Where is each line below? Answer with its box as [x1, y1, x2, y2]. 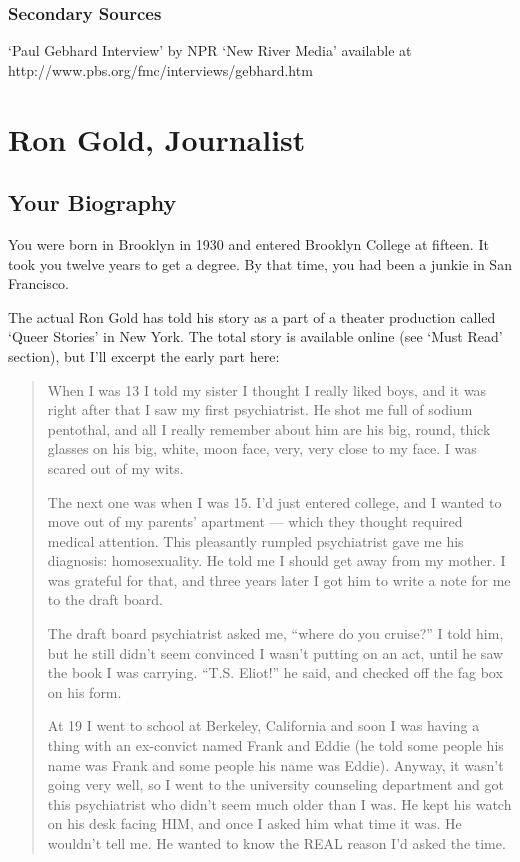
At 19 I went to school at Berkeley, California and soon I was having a [47, 715, 480, 736]
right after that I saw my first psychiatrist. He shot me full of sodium [47, 399, 473, 420]
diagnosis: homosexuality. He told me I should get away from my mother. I [47, 550, 506, 571]
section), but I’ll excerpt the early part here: [8, 345, 280, 366]
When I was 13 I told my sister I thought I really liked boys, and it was [47, 379, 487, 400]
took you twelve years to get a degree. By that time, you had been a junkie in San [8, 253, 512, 274]
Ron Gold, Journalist [8, 118, 306, 159]
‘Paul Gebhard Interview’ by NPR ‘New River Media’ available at [8, 40, 412, 61]
